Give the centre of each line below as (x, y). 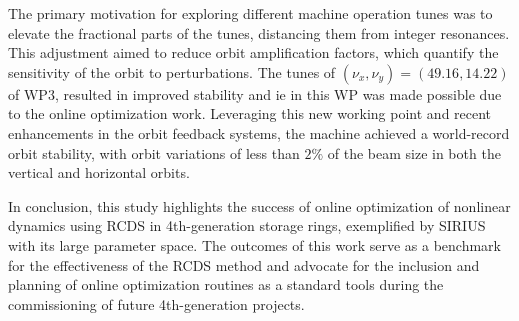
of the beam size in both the (414, 152)
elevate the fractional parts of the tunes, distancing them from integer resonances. (259, 32)
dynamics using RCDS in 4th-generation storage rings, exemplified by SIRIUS (247, 225)
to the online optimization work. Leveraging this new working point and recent (250, 113)
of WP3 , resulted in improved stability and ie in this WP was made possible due (255, 93)
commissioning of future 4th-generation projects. (156, 303)
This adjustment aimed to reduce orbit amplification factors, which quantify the (253, 52)
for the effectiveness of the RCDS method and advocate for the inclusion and (244, 264)
